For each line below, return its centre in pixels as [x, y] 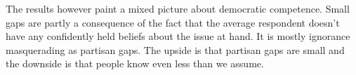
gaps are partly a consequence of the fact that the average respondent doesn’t [173, 22]
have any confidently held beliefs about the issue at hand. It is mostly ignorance [178, 36]
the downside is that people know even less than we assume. [135, 63]
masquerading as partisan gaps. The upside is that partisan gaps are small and [175, 49]
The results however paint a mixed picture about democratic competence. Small [178, 8]
